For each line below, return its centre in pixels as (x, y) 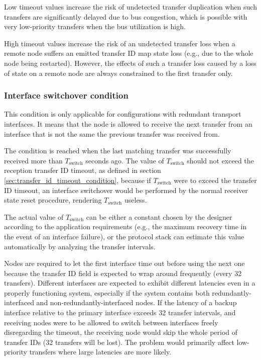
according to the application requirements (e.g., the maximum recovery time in (125, 227)
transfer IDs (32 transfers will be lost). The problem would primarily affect (119, 342)
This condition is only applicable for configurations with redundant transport (123, 114)
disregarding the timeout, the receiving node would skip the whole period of (121, 332)
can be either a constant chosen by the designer (159, 216)
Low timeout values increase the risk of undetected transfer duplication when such (130, 7)
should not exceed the (220, 160)
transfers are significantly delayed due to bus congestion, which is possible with (126, 16)
